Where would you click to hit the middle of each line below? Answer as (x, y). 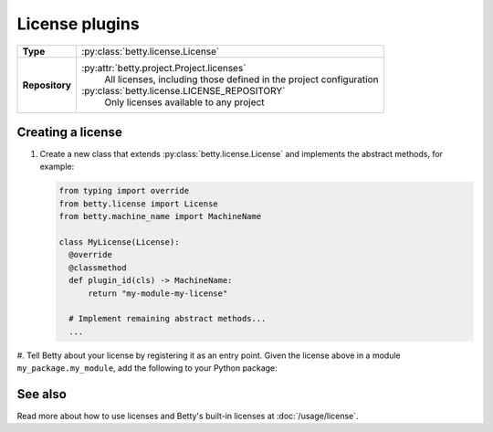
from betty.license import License (138, 204)
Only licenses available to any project (184, 102)
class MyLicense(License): (119, 242)
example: (57, 167)
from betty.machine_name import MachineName (160, 216)
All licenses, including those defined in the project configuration (241, 79)
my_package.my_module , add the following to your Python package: (147, 368)
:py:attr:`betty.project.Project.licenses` (164, 68)
